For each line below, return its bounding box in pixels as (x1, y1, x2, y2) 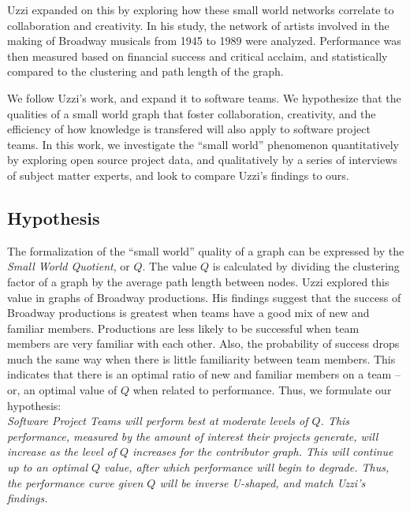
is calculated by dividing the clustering (212, 258, 400, 274)
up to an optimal (7, 459, 88, 476)
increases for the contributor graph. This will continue (132, 443, 393, 460)
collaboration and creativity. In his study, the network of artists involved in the (7, 17, 389, 33)
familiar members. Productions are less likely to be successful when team (7, 319, 360, 336)
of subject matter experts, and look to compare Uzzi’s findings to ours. (7, 166, 349, 183)
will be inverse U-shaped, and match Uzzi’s (159, 474, 366, 490)
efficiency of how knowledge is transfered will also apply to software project (7, 121, 371, 137)
